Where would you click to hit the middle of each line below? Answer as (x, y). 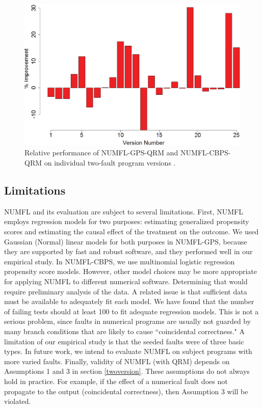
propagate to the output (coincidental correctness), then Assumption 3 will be (126, 391)
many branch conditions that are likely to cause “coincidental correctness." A (124, 331)
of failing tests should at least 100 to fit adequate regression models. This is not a (131, 311)
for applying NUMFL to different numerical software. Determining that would (126, 281)
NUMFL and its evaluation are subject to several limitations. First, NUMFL (124, 211)
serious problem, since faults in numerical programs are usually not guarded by (128, 321)
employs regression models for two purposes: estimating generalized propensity (127, 221)
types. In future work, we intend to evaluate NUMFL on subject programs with (128, 351)
